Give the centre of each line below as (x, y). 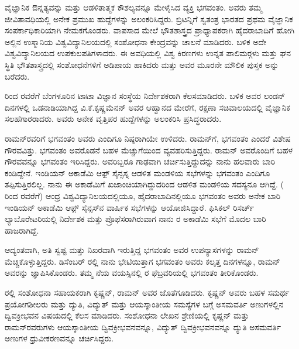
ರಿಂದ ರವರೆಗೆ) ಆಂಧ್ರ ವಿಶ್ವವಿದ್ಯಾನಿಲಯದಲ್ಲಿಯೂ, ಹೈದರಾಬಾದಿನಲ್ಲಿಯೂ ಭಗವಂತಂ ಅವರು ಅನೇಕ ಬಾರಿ (143, 195)
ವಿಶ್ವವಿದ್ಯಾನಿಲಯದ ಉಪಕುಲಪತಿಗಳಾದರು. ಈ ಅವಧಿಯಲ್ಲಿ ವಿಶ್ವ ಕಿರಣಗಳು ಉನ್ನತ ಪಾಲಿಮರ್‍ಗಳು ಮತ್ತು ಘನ (148, 53)
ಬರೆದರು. (17, 76)
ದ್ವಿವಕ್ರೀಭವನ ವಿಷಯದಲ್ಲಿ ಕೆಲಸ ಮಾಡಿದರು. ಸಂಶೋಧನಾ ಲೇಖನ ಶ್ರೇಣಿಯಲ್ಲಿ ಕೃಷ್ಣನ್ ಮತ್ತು (127, 315)
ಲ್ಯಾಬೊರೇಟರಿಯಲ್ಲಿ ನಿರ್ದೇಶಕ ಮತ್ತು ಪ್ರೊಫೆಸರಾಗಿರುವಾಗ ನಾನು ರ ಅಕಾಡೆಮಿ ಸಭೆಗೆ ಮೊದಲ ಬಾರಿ (135, 219)
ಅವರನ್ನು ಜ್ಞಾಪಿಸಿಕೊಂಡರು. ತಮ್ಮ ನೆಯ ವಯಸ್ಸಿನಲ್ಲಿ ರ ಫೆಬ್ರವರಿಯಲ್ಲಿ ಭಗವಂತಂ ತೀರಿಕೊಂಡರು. (132, 273)
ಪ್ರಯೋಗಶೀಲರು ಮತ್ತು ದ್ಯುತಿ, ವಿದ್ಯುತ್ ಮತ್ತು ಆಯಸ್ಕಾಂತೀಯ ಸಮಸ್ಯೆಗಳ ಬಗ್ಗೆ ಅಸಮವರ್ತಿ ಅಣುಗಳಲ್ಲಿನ (144, 304)
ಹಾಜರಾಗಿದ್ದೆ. (22, 230)
